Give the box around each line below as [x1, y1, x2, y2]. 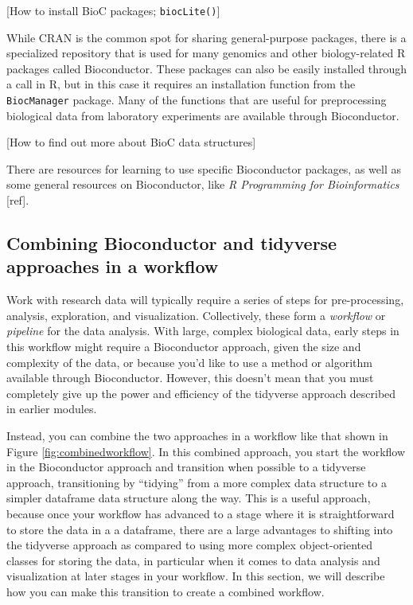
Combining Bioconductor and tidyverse [6, 231, 337, 256]
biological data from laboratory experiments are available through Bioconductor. [6, 107, 399, 123]
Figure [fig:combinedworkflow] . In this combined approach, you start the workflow [6, 443, 406, 459]
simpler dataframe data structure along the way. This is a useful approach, [6, 490, 371, 506]
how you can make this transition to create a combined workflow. [6, 583, 325, 599]
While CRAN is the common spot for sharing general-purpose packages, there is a [6, 29, 407, 45]
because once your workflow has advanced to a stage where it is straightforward [6, 505, 395, 521]
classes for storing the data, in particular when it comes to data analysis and [6, 552, 380, 568]
